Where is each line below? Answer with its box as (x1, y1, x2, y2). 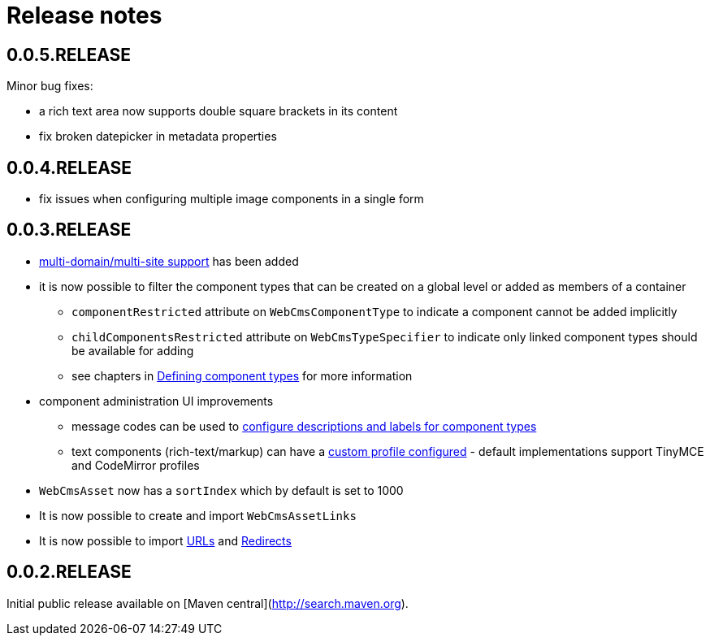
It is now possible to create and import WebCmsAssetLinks (39, 508, 357, 523)
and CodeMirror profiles (71, 458, 200, 472)
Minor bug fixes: (6, 79, 93, 93)
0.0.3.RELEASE (6, 219, 132, 241)
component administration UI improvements (39, 393, 274, 408)
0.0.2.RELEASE (6, 562, 132, 583)
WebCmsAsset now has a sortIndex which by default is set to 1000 (39, 483, 404, 497)
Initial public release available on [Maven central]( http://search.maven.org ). (6, 596, 409, 610)
